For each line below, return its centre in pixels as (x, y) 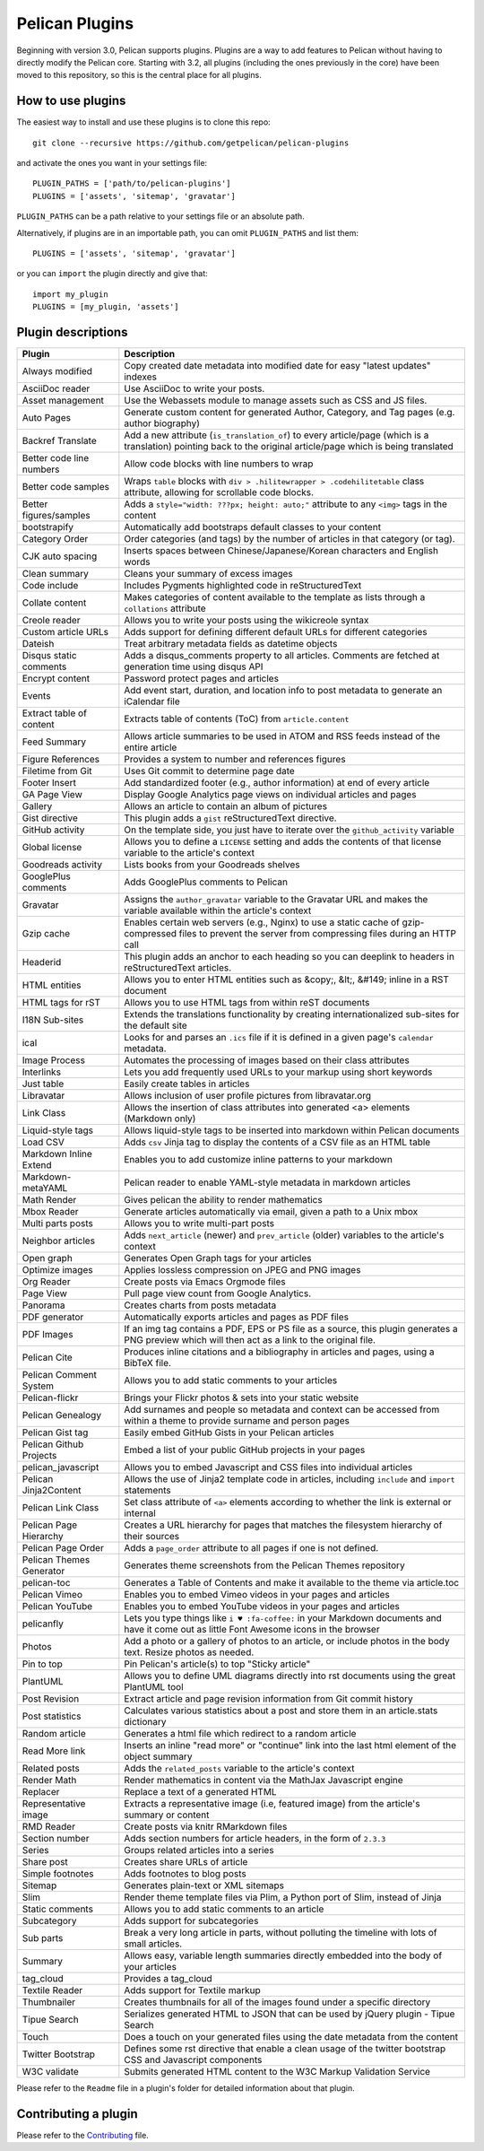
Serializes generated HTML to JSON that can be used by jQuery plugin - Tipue (290, 2014)
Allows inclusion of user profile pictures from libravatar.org (248, 1096)
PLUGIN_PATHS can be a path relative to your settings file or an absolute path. (160, 216)
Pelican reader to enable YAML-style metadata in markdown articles (268, 1182)
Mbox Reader (51, 1212)
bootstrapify (48, 527)
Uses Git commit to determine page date (209, 771)
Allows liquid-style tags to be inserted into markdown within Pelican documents (292, 1130)
